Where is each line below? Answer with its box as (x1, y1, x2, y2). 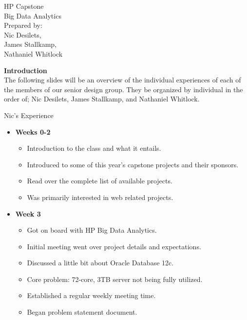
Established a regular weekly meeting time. (27, 290, 156, 300)
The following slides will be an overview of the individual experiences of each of (4, 75, 241, 85)
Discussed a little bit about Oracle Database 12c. (27, 258, 174, 268)
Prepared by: (4, 20, 42, 30)
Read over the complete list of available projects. (27, 176, 172, 186)
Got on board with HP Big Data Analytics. (27, 225, 157, 235)
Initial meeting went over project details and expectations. (27, 241, 201, 251)
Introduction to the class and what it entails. (27, 143, 161, 153)
